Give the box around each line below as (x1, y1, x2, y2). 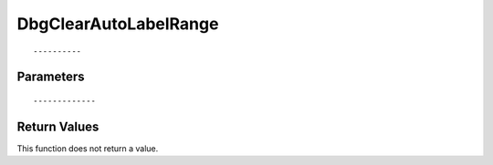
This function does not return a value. (16, 142, 159, 154)
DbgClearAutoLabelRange (16, 14, 219, 34)
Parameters (16, 69, 85, 85)
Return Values (16, 119, 100, 134)
